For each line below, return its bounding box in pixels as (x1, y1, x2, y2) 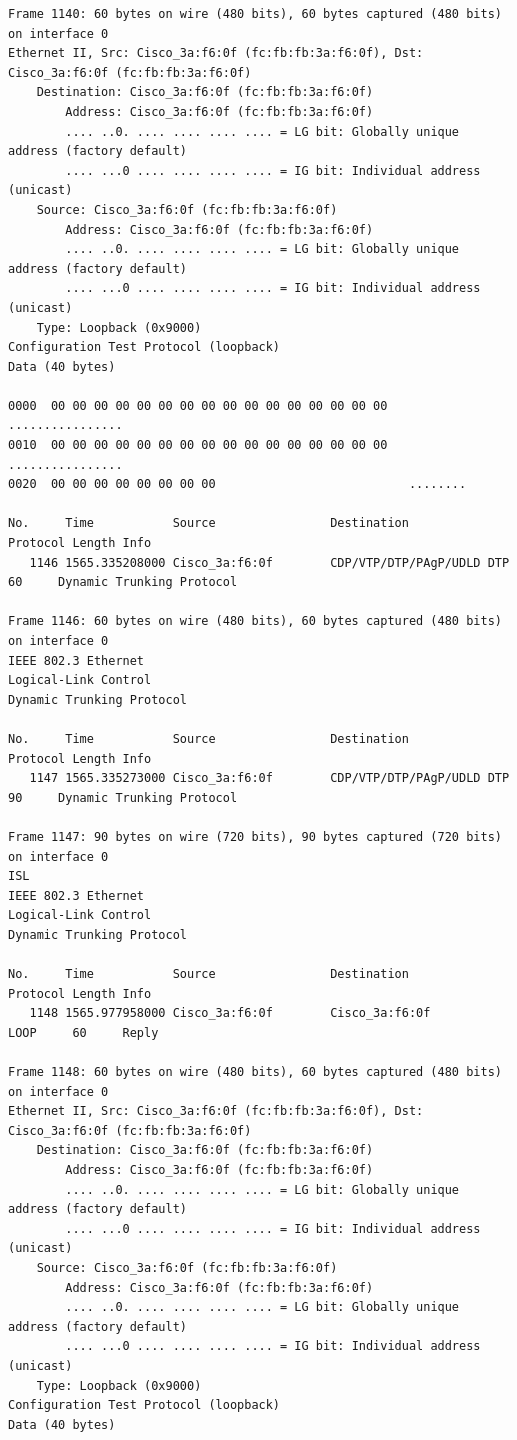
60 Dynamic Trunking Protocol (8, 575, 238, 590)
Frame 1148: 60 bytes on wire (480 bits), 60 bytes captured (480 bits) (8, 1065, 502, 1080)
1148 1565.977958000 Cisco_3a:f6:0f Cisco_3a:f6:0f (29, 1006, 431, 1021)
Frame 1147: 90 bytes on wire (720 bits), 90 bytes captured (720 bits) (8, 829, 502, 844)
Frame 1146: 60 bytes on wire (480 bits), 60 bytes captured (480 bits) (8, 614, 502, 629)
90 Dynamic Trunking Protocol (8, 790, 238, 805)
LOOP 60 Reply (8, 1025, 159, 1040)
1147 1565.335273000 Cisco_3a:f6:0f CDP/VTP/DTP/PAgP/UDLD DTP (29, 771, 510, 786)
